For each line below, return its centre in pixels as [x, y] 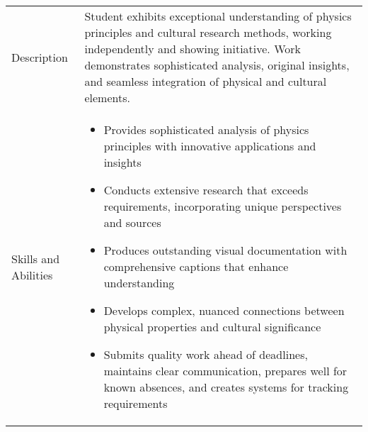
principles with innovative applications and [210, 146]
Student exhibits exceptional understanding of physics [218, 16]
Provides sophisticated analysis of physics [206, 129]
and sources [132, 222]
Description [40, 57]
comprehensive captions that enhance [196, 266]
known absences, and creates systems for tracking [226, 387]
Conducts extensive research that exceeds [206, 190]
